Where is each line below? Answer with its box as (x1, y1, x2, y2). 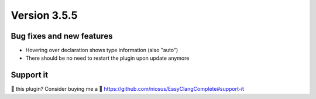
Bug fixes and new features (11, 31, 113, 41)
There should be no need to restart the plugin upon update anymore (25, 54, 190, 62)
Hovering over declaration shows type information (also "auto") (25, 47, 178, 54)
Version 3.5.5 (11, 9, 78, 22)
